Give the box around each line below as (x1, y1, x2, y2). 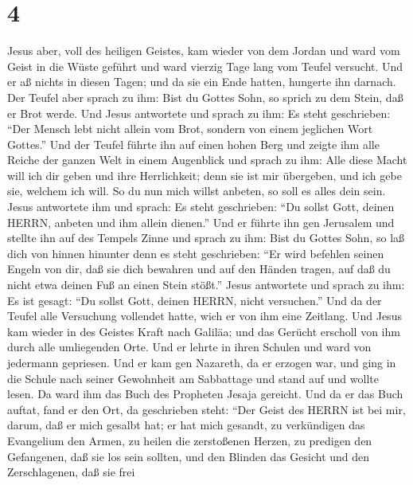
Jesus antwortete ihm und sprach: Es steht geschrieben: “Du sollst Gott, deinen (7, 198, 395, 215)
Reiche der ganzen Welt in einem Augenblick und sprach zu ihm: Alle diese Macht (7, 151, 407, 168)
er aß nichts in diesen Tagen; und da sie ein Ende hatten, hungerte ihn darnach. (7, 73, 396, 90)
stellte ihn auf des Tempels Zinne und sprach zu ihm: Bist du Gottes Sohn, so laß (7, 229, 405, 246)
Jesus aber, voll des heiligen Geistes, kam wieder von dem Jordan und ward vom (7, 42, 400, 59)
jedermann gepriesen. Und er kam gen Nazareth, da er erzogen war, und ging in (7, 354, 396, 370)
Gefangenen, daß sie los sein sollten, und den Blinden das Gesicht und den (7, 448, 370, 464)
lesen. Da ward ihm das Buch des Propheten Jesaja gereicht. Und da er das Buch (7, 385, 403, 402)
